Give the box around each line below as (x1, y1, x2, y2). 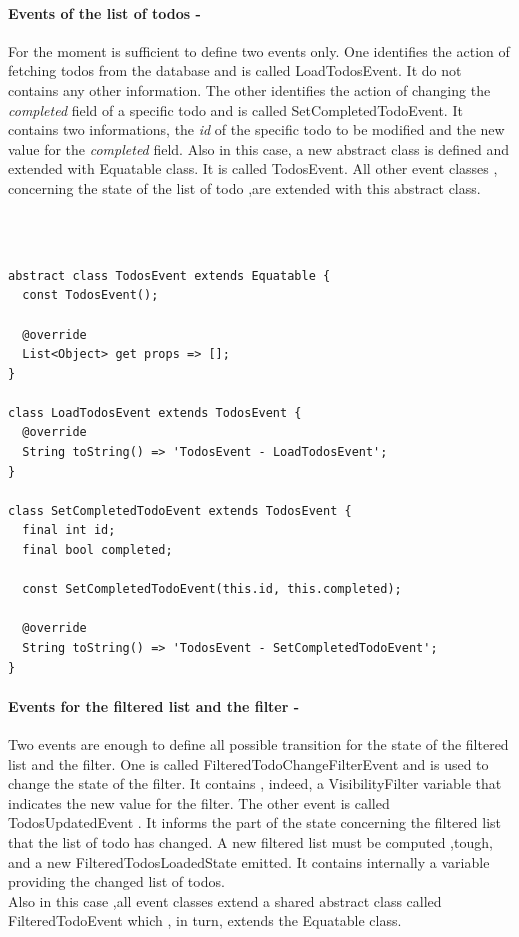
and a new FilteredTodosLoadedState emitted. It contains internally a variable (8, 851, 490, 872)
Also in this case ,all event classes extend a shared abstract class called (8, 890, 442, 911)
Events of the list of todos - (8, 2, 201, 23)
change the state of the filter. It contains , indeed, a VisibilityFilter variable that (8, 773, 502, 794)
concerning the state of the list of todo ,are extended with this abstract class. (8, 177, 481, 198)
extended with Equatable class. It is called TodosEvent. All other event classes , (8, 158, 498, 179)
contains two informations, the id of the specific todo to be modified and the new (8, 119, 505, 140)
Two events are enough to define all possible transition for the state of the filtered (8, 734, 509, 754)
